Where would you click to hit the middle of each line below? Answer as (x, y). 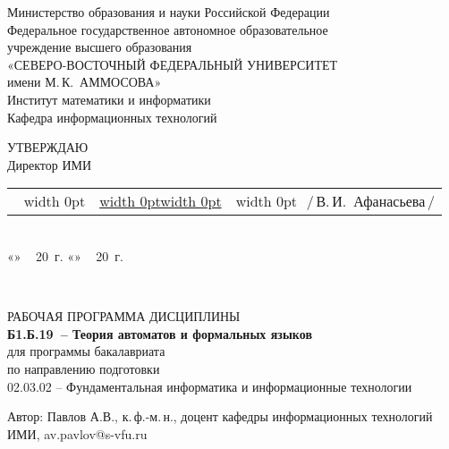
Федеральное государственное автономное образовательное (168, 29)
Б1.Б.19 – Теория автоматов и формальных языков (160, 333)
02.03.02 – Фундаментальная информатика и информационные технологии (210, 386)
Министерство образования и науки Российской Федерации (169, 12)
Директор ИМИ (50, 164)
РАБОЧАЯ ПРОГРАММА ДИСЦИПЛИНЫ (124, 316)
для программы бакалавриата (86, 351)
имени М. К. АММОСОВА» (85, 82)
